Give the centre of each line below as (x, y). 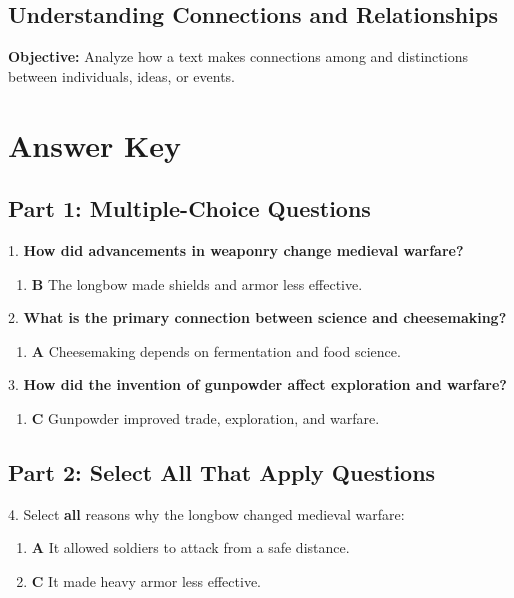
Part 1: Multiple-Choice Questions (189, 208)
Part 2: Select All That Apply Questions (222, 471)
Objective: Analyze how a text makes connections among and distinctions (238, 56)
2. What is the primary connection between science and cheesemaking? (257, 317)
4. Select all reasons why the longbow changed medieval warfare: (206, 513)
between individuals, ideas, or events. (121, 75)
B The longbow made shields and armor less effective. (197, 283)
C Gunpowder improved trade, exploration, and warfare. (205, 417)
